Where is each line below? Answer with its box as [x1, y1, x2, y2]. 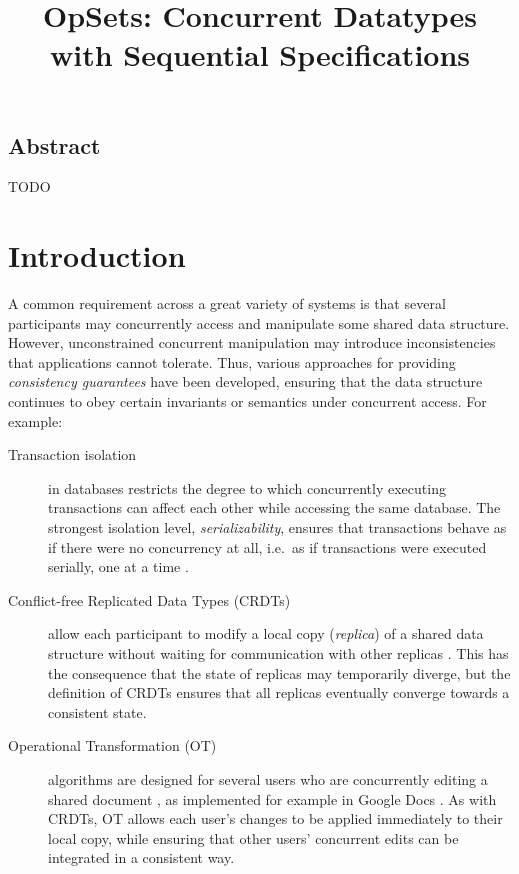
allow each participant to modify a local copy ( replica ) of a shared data [48, 623, 484, 644]
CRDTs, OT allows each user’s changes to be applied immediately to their [48, 808, 503, 829]
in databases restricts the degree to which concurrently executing [48, 477, 446, 498]
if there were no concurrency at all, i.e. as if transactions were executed [48, 536, 487, 557]
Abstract [8, 129, 101, 160]
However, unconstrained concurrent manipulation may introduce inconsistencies [8, 332, 496, 353]
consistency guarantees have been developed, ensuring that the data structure [8, 371, 483, 392]
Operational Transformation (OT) [8, 735, 217, 756]
